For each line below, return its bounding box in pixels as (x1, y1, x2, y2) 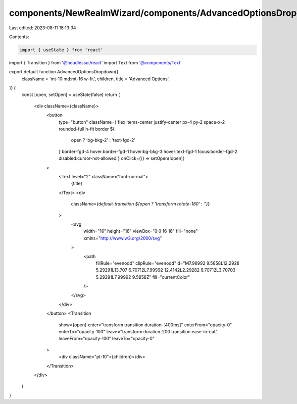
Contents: (9, 34, 29, 40)
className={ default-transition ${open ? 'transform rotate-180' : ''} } (71, 201, 210, 207)
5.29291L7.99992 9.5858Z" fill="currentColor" (96, 274, 190, 280)
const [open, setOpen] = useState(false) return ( (21, 92, 120, 98)
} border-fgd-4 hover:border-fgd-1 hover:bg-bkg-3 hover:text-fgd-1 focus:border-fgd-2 (58, 149, 238, 154)
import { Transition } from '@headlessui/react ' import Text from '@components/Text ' (9, 59, 182, 65)
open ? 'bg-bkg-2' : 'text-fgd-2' (71, 137, 136, 143)
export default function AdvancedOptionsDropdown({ (9, 69, 119, 75)
